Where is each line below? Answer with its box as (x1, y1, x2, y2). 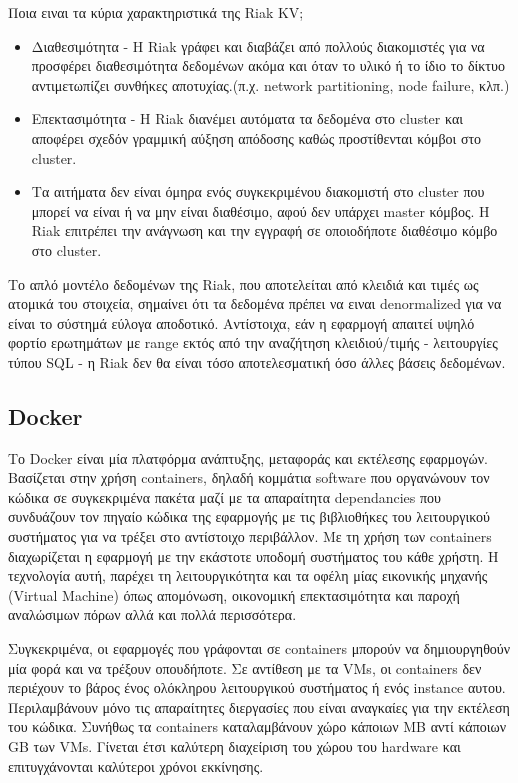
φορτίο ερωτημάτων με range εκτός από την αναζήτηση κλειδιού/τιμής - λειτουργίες (8, 332, 498, 353)
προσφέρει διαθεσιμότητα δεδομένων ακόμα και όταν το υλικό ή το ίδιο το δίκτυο (31, 55, 505, 76)
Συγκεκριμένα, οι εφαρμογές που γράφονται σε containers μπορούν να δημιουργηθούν (8, 638, 511, 659)
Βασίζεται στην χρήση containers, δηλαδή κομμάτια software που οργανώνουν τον (8, 467, 490, 488)
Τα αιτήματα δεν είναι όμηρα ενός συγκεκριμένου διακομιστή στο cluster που (31, 181, 485, 202)
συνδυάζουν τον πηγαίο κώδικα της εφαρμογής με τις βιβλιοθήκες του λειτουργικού (8, 506, 490, 527)
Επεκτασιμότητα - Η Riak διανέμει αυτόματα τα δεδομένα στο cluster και (31, 108, 463, 129)
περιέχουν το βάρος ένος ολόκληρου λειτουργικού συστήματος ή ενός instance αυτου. (8, 677, 506, 698)
